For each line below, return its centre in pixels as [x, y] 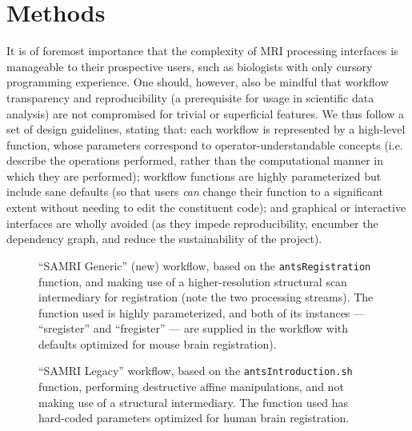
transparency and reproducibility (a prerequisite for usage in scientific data [190, 97]
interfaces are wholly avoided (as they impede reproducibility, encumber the [192, 223]
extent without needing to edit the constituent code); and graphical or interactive [206, 208]
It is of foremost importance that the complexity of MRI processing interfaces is [202, 51]
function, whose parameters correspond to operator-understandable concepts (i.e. [205, 144]
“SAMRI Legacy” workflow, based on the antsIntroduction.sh [196, 371]
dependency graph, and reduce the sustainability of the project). [164, 239]
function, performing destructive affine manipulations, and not [191, 387]
